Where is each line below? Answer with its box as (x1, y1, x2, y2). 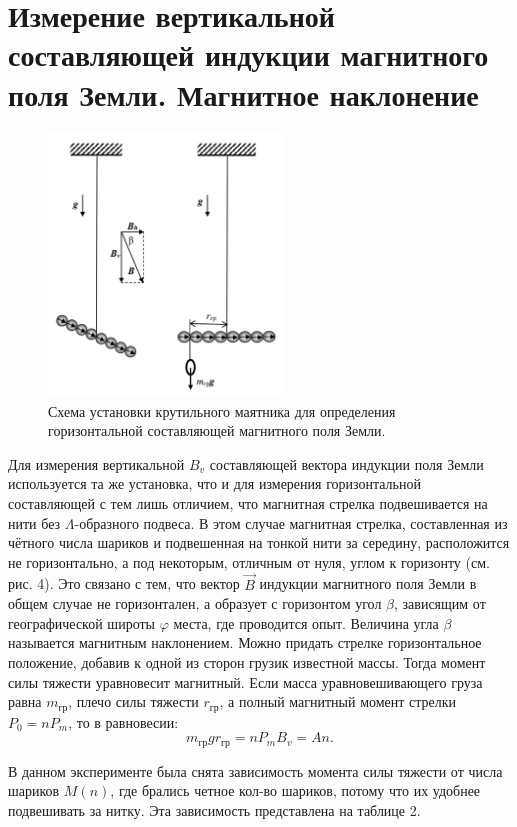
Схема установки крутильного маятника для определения (48, 400, 396, 421)
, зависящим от (393, 593, 486, 614)
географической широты (8, 612, 155, 633)
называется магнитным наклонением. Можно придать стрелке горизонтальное (8, 632, 482, 653)
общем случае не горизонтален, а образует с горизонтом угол (8, 593, 382, 614)
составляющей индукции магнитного (8, 34, 489, 75)
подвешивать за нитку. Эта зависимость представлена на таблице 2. (8, 799, 421, 820)
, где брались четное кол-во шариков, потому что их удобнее (110, 780, 481, 801)
